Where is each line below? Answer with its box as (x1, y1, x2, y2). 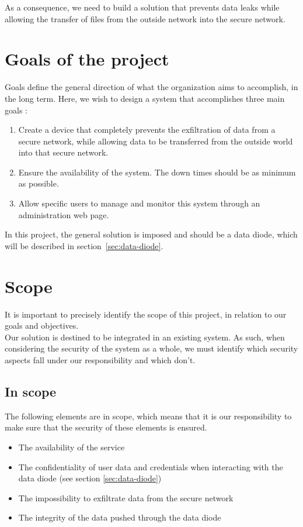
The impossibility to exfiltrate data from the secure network (18, 491, 234, 504)
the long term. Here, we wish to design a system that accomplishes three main (5, 92, 285, 104)
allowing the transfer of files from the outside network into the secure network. (5, 12, 285, 25)
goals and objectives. (5, 319, 79, 332)
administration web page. (18, 208, 109, 221)
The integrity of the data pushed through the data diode (18, 511, 221, 523)
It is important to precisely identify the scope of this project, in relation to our (5, 308, 287, 320)
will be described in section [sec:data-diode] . (5, 239, 163, 252)
